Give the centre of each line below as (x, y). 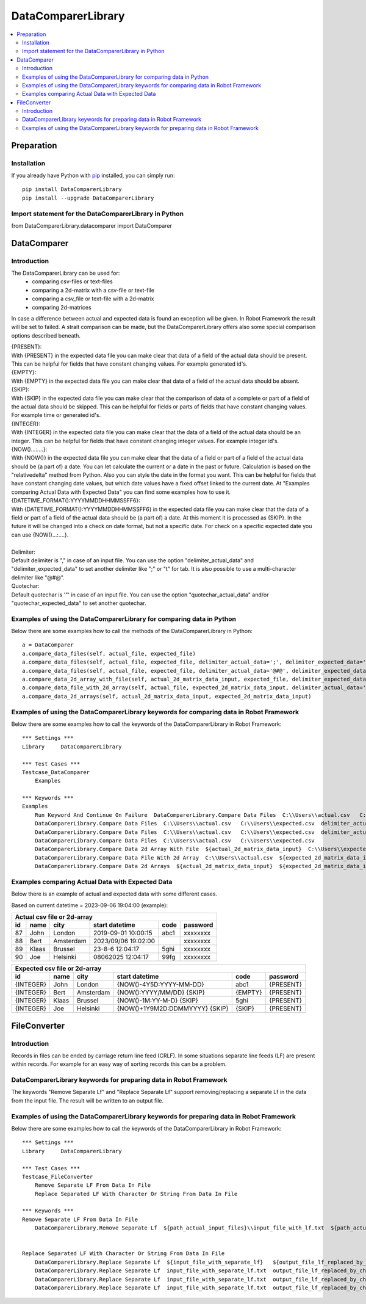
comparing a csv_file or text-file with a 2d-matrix (93, 299)
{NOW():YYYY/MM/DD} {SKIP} (161, 993)
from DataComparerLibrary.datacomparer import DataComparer (91, 225)
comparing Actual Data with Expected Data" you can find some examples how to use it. (121, 492)
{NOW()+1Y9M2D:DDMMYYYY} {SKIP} (173, 1009)
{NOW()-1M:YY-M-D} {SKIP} (157, 1001)
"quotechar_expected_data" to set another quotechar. (79, 603)
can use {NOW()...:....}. (40, 535)
